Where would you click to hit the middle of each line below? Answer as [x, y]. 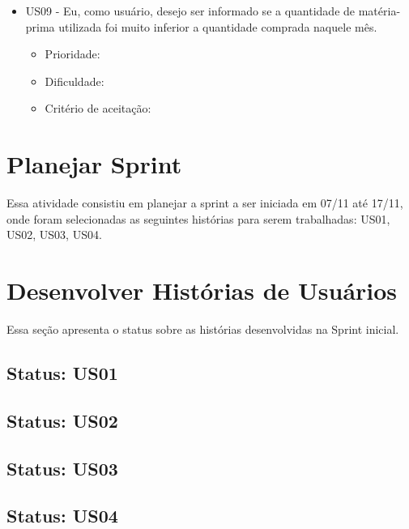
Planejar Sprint [94, 164]
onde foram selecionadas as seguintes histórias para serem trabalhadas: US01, [198, 218]
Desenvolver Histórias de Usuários [202, 290]
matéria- [379, 11]
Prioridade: [72, 54]
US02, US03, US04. [54, 235]
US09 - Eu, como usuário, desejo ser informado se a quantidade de [190, 11]
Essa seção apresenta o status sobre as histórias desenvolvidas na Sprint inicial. [203, 329]
